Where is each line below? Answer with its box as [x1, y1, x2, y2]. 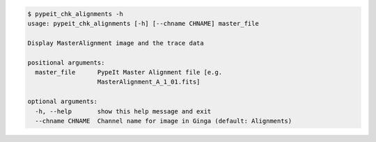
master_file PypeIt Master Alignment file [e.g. [35, 68, 223, 76]
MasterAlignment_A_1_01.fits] [97, 78, 201, 86]
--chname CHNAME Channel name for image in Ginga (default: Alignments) [35, 117, 292, 125]
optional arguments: [27, 97, 97, 106]
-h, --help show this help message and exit [35, 107, 212, 115]
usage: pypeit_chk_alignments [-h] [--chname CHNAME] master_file [27, 19, 259, 27]
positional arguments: [27, 58, 105, 66]
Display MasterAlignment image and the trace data [27, 39, 205, 47]
